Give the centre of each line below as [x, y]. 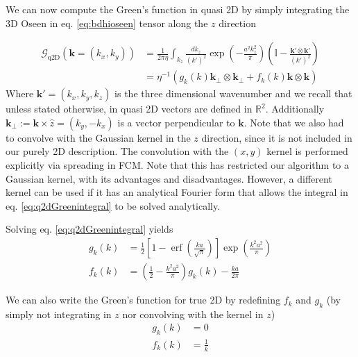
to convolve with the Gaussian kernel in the [98, 137]
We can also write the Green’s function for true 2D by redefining [143, 300]
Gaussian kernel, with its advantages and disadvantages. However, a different [169, 178]
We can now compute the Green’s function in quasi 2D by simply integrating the [178, 9]
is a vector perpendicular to [176, 122]
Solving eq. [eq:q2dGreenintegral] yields [89, 229]
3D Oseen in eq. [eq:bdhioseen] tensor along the [107, 23]
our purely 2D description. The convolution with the [117, 151]
